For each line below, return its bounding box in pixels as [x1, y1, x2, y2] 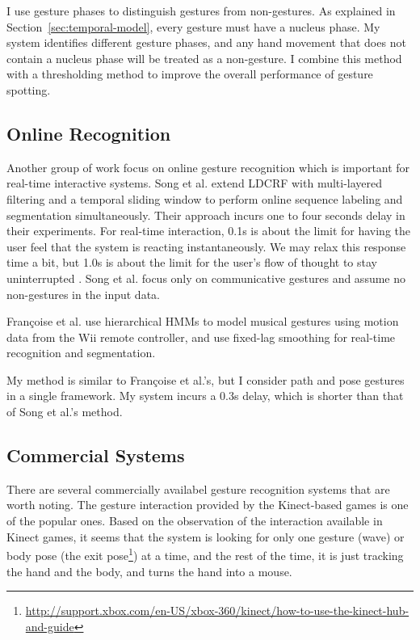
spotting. [6, 81, 51, 98]
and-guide [25, 617, 74, 634]
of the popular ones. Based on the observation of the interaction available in [6, 512, 383, 529]
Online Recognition [6, 120, 171, 145]
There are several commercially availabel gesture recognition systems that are [6, 480, 390, 497]
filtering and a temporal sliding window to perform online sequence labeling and [6, 190, 403, 207]
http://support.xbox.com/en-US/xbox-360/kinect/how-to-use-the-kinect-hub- [25, 602, 409, 619]
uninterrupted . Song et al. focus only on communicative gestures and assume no [6, 269, 406, 286]
